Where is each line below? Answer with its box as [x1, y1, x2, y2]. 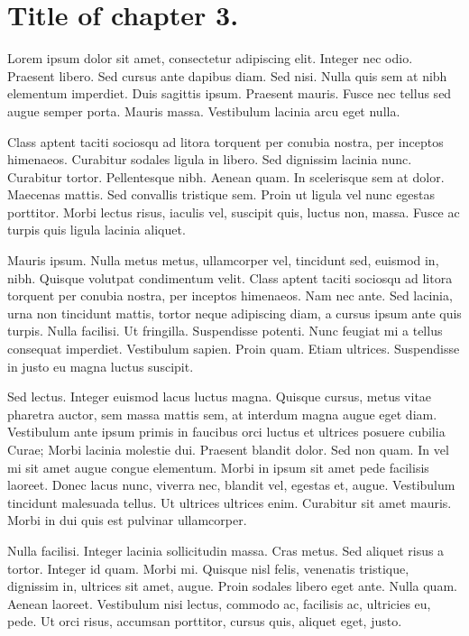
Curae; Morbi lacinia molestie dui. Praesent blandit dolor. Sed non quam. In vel [7, 440, 449, 458]
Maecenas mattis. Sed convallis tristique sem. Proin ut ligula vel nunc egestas [7, 185, 436, 204]
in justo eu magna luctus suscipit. [7, 356, 194, 375]
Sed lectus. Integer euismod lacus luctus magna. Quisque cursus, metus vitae [7, 387, 432, 406]
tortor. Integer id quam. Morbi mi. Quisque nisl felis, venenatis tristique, [7, 558, 409, 577]
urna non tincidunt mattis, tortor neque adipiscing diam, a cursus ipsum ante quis [7, 303, 462, 322]
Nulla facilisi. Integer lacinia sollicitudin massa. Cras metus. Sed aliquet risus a [7, 540, 445, 559]
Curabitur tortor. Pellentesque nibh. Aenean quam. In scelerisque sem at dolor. [7, 167, 445, 186]
